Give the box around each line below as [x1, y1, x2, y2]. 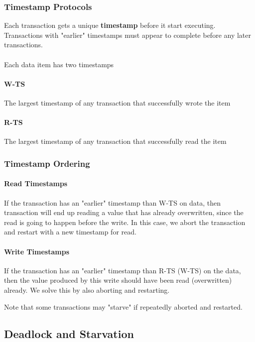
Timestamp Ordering [4, 157, 90, 169]
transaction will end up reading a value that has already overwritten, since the [4, 207, 244, 218]
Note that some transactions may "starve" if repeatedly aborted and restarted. [4, 301, 243, 312]
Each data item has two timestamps [4, 59, 114, 69]
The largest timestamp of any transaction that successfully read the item [4, 136, 227, 146]
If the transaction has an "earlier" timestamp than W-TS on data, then [4, 197, 221, 208]
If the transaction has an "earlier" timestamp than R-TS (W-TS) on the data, [4, 265, 241, 275]
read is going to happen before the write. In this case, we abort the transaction [4, 217, 246, 227]
